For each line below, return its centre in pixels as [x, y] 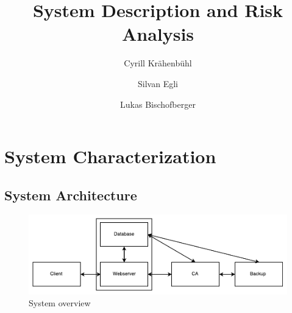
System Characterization [110, 156]
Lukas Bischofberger [158, 104]
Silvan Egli [158, 83]
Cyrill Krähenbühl [158, 63]
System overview [60, 303]
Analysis [158, 34]
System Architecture [71, 195]
